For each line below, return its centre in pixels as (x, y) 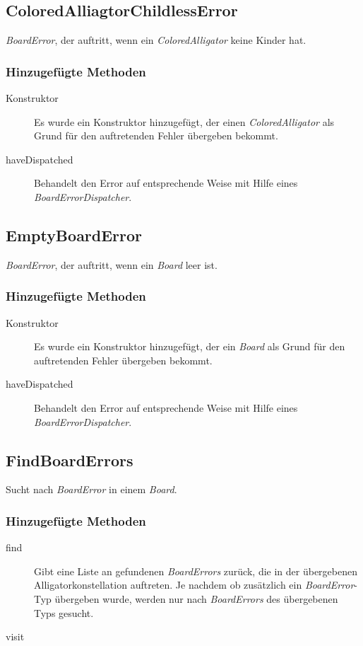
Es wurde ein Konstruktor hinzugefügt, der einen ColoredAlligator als (184, 121)
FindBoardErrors (70, 460)
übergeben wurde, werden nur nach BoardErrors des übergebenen (196, 598)
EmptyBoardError (74, 235)
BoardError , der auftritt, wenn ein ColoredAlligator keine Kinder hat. (156, 40)
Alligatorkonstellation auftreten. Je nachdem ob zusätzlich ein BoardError (194, 585)
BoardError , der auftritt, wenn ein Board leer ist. (112, 264)
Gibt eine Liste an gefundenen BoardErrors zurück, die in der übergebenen (196, 571)
